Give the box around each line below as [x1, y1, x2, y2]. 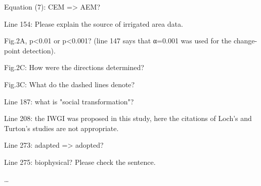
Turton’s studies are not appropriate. [4, 122, 119, 133]
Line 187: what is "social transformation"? [4, 96, 134, 106]
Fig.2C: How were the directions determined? [4, 62, 144, 73]
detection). [22, 45, 56, 55]
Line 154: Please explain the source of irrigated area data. [4, 18, 183, 29]
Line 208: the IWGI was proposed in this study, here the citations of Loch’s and [4, 113, 252, 123]
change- [233, 35, 257, 46]
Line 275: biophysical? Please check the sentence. [4, 156, 156, 167]
